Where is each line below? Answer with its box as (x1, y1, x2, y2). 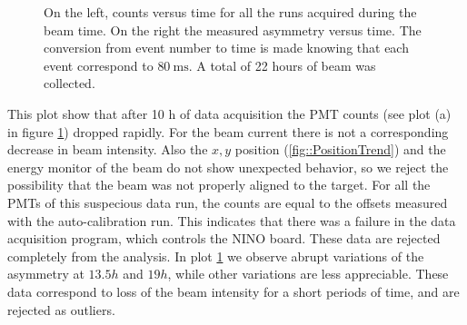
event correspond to (44, 55, 154, 74)
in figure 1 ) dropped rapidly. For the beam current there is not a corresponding (7, 122, 449, 141)
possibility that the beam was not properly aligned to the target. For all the (7, 175, 431, 194)
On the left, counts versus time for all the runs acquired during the (44, 3, 417, 21)
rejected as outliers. (7, 300, 115, 319)
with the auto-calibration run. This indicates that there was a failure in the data (7, 211, 456, 230)
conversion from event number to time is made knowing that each (44, 38, 409, 57)
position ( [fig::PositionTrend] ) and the (234, 140, 446, 159)
